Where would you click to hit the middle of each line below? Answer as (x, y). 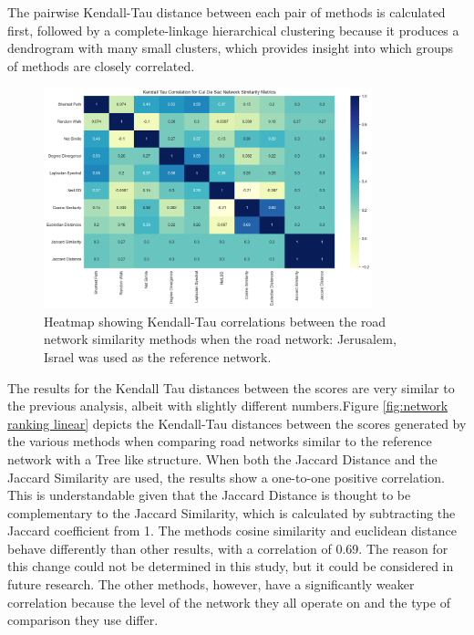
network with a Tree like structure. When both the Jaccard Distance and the (222, 458)
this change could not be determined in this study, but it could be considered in (231, 566)
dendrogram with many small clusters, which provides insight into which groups (231, 48)
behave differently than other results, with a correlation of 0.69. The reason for (228, 548)
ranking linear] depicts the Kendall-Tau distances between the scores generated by (237, 423)
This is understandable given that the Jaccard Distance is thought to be (209, 495)
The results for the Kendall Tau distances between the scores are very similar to (231, 387)
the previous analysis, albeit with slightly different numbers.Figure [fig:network (228, 406)
